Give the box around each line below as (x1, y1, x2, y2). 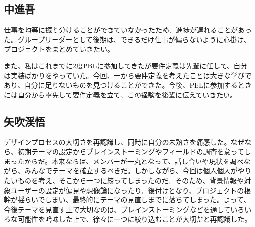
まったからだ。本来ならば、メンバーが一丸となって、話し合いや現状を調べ (4, 156, 244, 166)
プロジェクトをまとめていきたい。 (4, 44, 114, 54)
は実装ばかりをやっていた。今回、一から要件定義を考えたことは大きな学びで (4, 70, 252, 80)
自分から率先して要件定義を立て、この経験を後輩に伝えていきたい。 (17, 89, 237, 99)
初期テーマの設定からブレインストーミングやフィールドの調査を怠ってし (17, 146, 251, 157)
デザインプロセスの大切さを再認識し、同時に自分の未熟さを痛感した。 (4, 136, 231, 147)
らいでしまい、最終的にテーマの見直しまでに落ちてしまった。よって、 (24, 195, 251, 205)
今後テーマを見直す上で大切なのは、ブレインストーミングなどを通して (4, 204, 231, 214)
